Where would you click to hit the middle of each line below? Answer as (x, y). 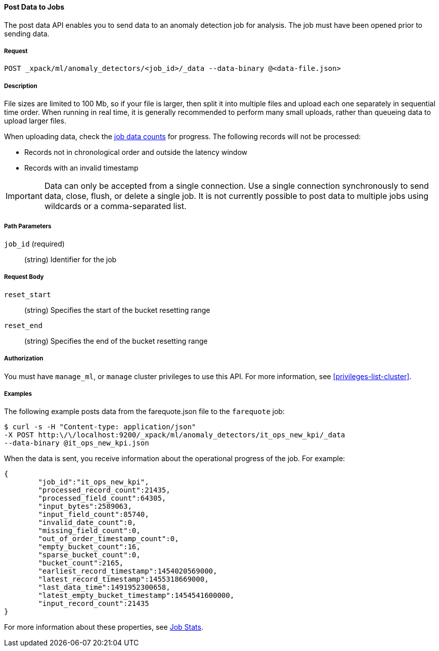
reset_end (23, 325)
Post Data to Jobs (34, 7)
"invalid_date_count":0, (87, 523)
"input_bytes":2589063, (85, 506)
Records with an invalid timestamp (81, 168)
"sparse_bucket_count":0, (89, 555)
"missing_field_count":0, (89, 531)
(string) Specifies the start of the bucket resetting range (117, 310)
